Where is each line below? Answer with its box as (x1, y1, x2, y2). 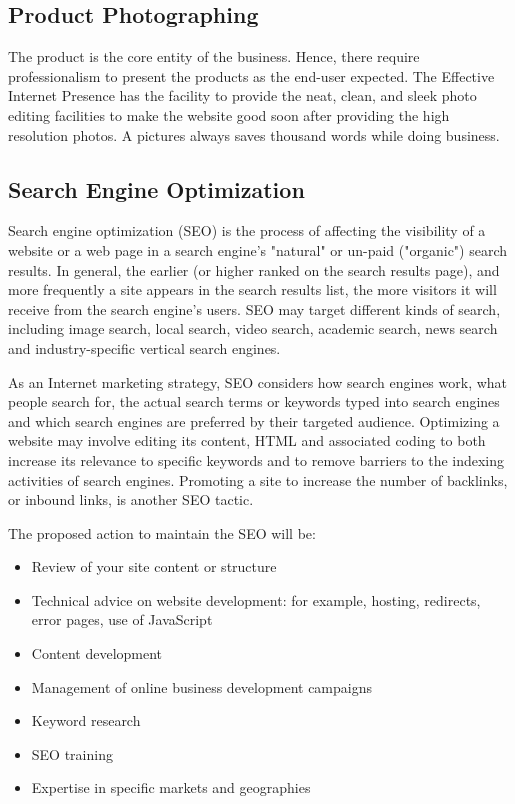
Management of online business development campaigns (31, 676, 372, 697)
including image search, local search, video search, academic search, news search (8, 318, 498, 339)
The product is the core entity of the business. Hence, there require (8, 46, 420, 67)
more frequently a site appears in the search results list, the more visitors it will (8, 279, 497, 300)
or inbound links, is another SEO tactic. (8, 489, 254, 510)
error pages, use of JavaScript (31, 609, 213, 630)
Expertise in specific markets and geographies (31, 777, 311, 798)
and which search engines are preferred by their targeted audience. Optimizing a (8, 410, 500, 431)
